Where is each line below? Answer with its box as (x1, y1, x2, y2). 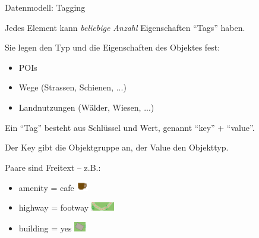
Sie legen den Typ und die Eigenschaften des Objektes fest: (5, 41, 220, 54)
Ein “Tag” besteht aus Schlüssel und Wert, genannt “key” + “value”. (5, 121, 255, 133)
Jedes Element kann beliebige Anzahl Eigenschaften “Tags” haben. (5, 21, 245, 33)
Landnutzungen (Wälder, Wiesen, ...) (18, 101, 154, 113)
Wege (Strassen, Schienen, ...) (18, 81, 127, 93)
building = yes (18, 222, 72, 234)
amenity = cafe (18, 181, 74, 193)
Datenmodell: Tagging (5, 1, 86, 13)
